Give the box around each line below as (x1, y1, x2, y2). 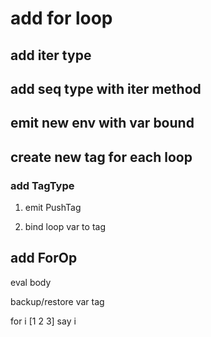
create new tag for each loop (10, 148, 193, 166)
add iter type (10, 47, 92, 64)
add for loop (10, 7, 113, 30)
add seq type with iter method (10, 80, 202, 97)
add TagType (10, 178, 75, 192)
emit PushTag (24, 202, 82, 214)
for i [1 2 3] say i (10, 315, 77, 327)
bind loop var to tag (24, 221, 106, 233)
